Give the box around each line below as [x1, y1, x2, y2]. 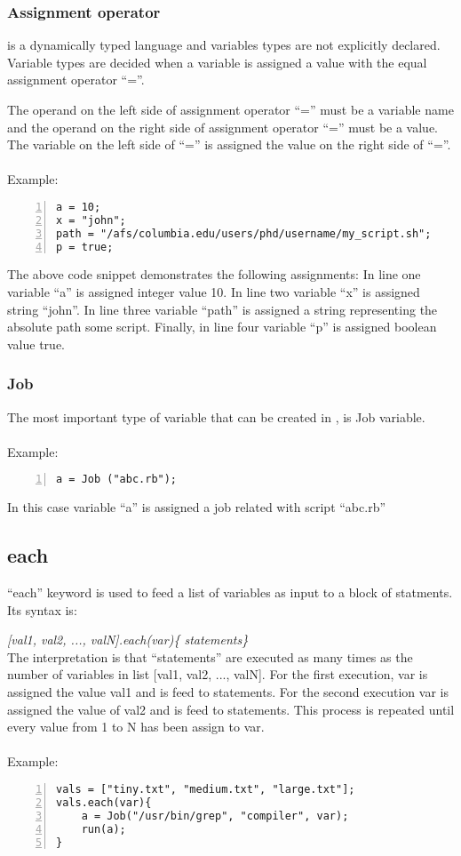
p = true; [56, 240, 114, 253]
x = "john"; [56, 213, 126, 227]
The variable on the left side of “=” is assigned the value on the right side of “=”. [7, 135, 451, 154]
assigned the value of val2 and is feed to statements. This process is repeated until [7, 700, 455, 718]
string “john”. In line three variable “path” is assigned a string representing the [7, 300, 438, 318]
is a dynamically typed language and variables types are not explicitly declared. [7, 36, 441, 54]
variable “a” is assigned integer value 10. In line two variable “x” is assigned [7, 283, 420, 301]
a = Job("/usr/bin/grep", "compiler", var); [81, 809, 349, 822]
